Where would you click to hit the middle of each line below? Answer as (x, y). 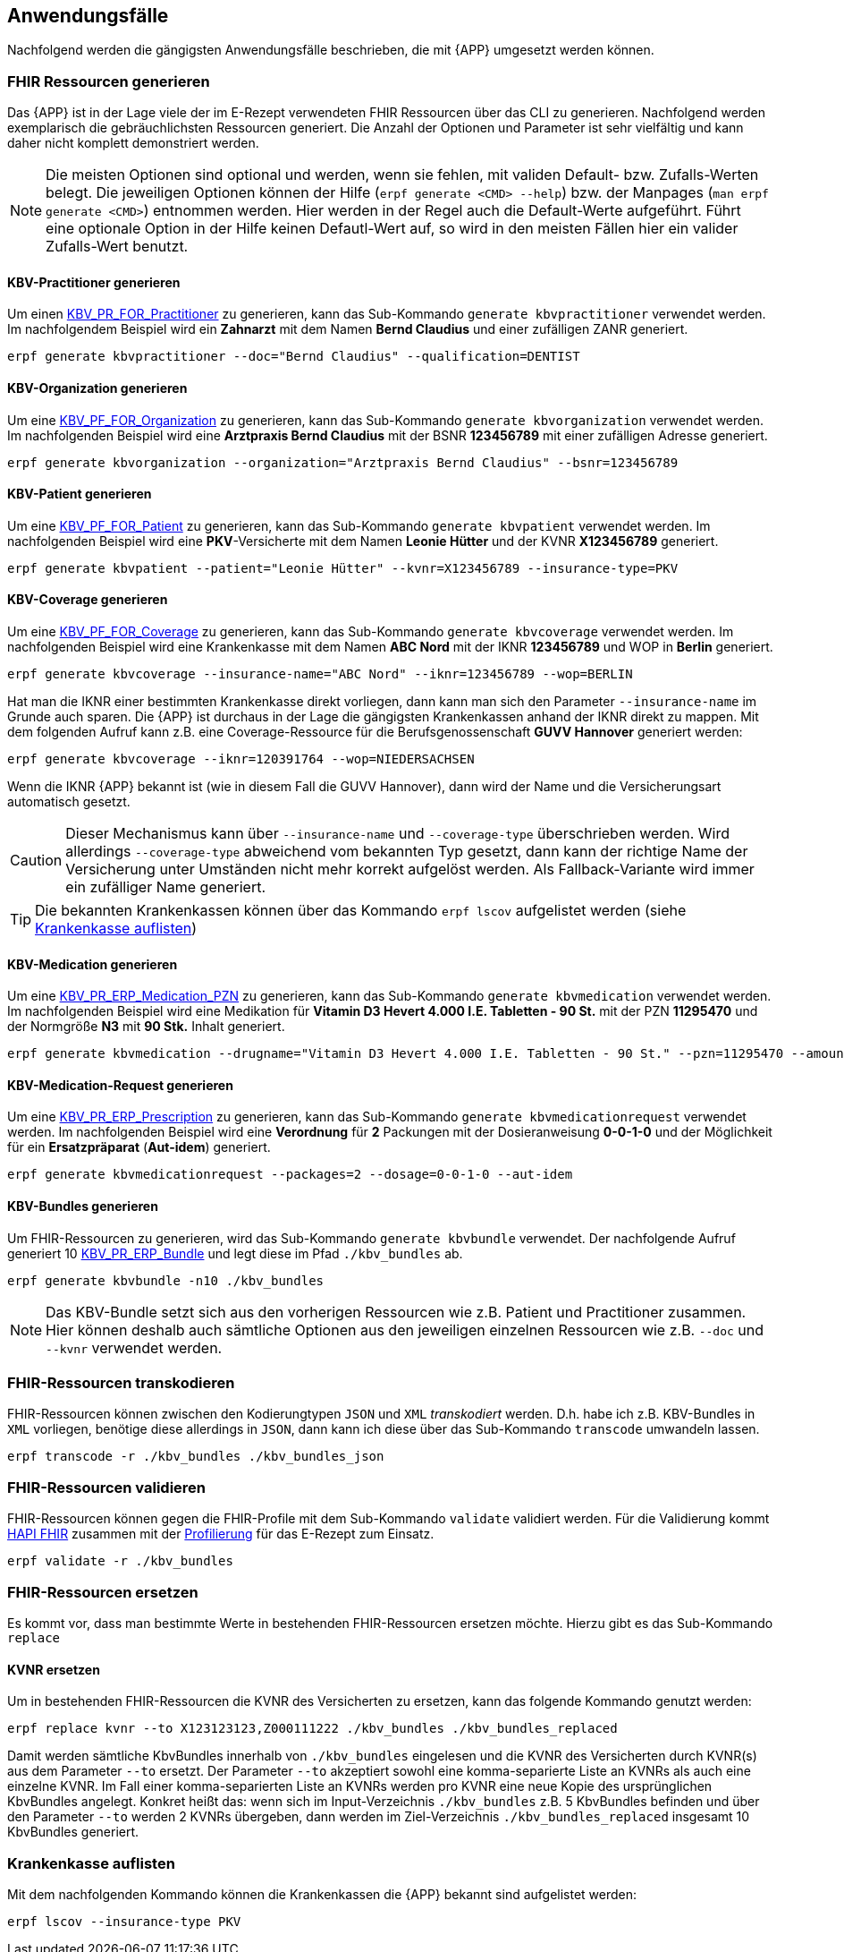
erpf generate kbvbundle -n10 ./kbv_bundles (166, 1280)
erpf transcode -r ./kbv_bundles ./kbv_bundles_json (196, 1457)
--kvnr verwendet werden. (134, 1347)
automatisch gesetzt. (69, 802)
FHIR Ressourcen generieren (109, 81)
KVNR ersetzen (54, 1669)
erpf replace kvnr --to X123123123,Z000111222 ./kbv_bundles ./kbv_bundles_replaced (312, 1729)
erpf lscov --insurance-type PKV (124, 1921)
